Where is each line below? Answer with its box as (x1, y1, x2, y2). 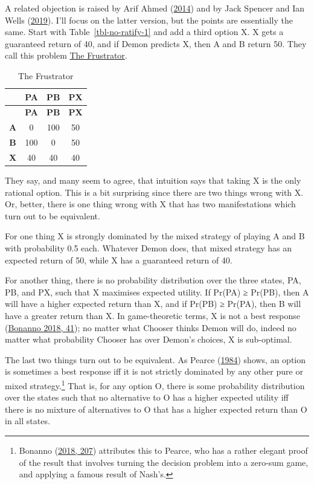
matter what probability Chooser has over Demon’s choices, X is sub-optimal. (5, 333, 292, 346)
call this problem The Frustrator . (5, 49, 127, 62)
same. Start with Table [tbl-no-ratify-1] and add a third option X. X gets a (5, 25, 284, 38)
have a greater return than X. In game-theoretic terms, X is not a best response (5, 309, 301, 321)
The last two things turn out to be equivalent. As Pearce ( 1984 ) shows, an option (5, 353, 306, 366)
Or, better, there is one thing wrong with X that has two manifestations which (5, 198, 296, 210)
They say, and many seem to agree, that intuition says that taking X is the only (5, 174, 301, 187)
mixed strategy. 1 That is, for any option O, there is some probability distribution (5, 377, 305, 392)
